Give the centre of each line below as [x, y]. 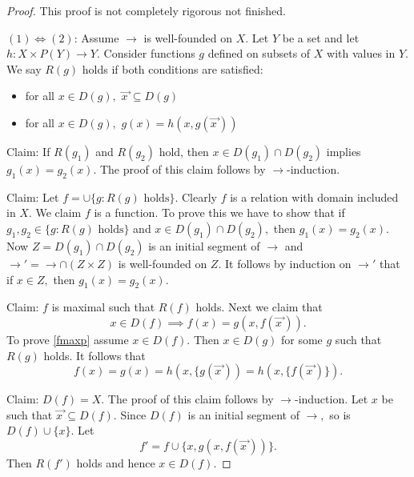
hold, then [184, 151]
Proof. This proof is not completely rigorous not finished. [146, 10]
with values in [361, 53]
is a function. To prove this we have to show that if [219, 212]
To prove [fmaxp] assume [68, 339]
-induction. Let [331, 399]
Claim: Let [33, 196]
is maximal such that [103, 307]
